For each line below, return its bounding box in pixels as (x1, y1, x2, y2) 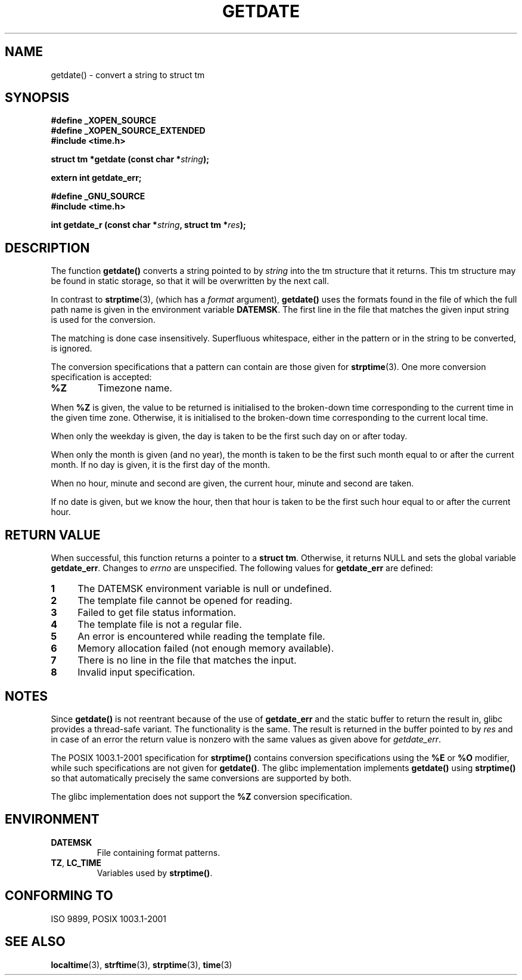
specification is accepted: (51, 372, 152, 383)
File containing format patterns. (97, 847, 220, 858)
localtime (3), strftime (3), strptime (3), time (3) (51, 959, 232, 970)
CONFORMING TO (5, 888, 113, 904)
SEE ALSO (5, 934, 66, 950)
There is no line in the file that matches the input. (77, 654, 297, 667)
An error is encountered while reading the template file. (77, 630, 325, 643)
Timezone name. (97, 382, 172, 395)
